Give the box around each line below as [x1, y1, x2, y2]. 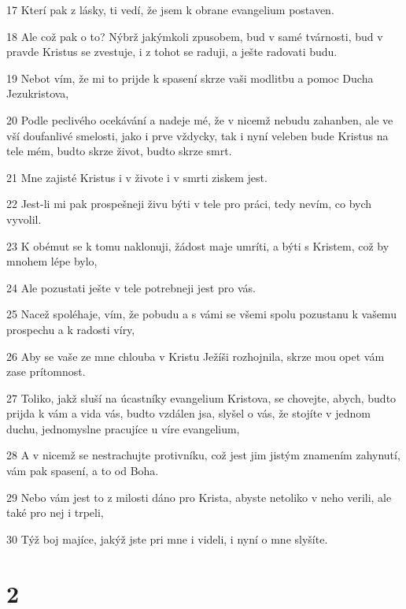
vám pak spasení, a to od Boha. [6, 462, 159, 479]
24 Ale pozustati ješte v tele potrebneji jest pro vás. [6, 279, 256, 295]
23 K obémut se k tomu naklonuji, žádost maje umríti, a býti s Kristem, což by [6, 237, 389, 254]
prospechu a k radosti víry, [6, 321, 135, 337]
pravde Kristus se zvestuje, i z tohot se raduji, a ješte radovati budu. [6, 43, 338, 60]
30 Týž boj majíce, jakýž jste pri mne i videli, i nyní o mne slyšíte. [6, 530, 328, 547]
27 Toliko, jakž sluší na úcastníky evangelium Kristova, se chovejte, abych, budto [6, 389, 397, 406]
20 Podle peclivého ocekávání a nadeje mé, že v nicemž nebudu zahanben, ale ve [6, 111, 393, 128]
